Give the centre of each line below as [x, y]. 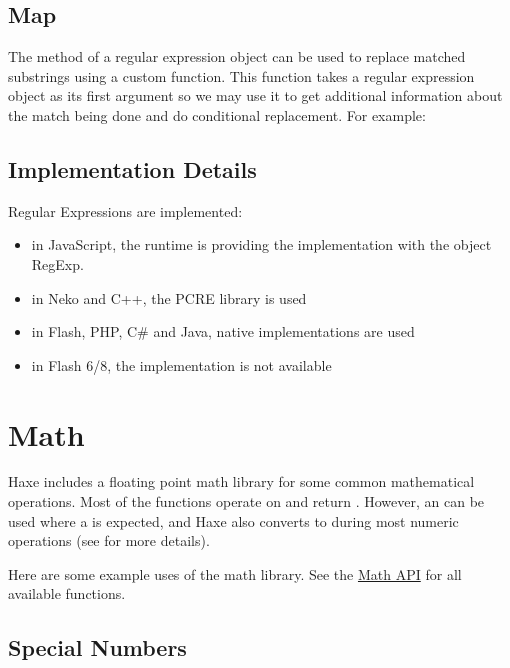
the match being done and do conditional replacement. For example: [217, 114]
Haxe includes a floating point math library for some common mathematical [241, 481]
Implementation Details [132, 168]
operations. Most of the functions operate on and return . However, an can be [246, 501]
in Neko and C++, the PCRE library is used [169, 297]
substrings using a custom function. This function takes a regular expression [241, 75]
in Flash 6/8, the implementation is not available [181, 364]
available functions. [67, 593]
